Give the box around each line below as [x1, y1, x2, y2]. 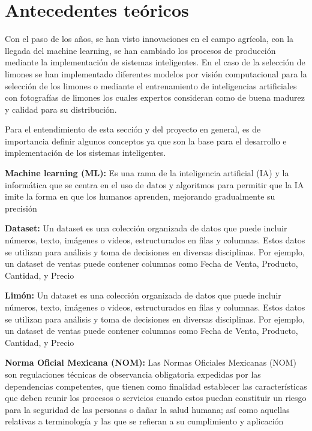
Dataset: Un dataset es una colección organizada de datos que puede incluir [5, 222, 287, 234]
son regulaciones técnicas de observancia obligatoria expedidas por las [5, 367, 261, 380]
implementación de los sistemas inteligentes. [5, 146, 166, 159]
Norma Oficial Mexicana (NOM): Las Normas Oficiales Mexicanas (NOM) [5, 356, 297, 369]
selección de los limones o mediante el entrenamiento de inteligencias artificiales [5, 79, 297, 92]
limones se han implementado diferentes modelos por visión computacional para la [5, 67, 307, 80]
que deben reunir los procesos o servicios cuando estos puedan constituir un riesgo [5, 391, 307, 404]
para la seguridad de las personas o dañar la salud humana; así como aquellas [5, 403, 290, 415]
